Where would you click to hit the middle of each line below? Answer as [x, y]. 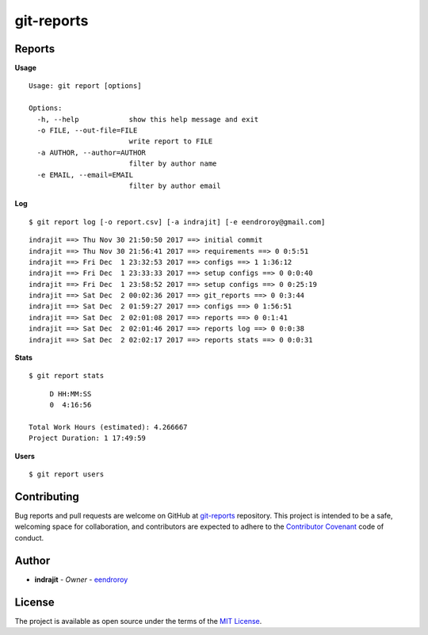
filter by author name [173, 164]
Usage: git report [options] [85, 86]
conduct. [29, 537]
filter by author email [175, 186]
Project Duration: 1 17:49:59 [88, 438]
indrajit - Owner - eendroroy [81, 580]
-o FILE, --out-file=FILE [87, 130]
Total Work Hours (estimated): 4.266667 [108, 427]
